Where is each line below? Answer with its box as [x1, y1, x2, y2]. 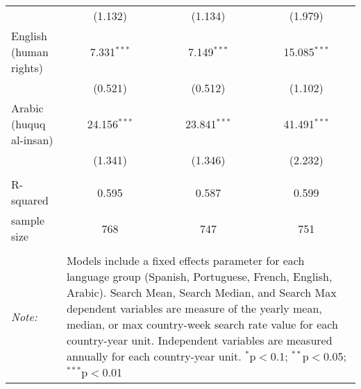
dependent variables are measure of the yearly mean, [66, 300, 322, 316]
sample [11, 212, 45, 228]
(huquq [11, 116, 46, 132]
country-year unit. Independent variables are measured [66, 332, 333, 348]
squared [11, 192, 49, 208]
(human [11, 44, 49, 60]
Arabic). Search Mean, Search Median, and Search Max [66, 284, 337, 300]
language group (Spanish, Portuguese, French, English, [66, 268, 333, 284]
